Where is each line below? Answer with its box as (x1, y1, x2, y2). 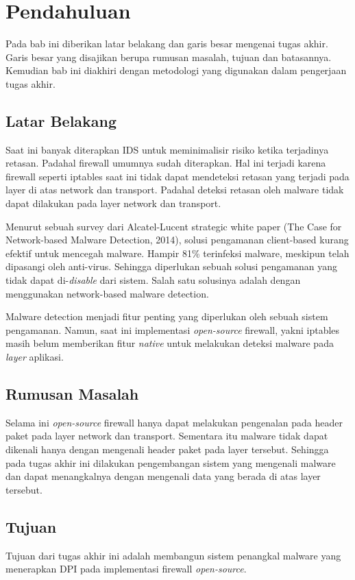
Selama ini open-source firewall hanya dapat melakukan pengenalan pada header (5, 415, 343, 429)
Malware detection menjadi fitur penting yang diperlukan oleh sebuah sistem (5, 309, 328, 324)
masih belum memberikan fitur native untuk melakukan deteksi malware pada (5, 336, 334, 350)
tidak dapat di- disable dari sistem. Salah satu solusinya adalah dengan (5, 273, 301, 287)
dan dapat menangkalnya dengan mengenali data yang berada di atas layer (5, 469, 321, 483)
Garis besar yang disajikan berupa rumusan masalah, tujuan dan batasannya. (5, 49, 332, 64)
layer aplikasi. (5, 350, 64, 364)
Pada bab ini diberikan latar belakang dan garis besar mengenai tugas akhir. (5, 36, 328, 51)
